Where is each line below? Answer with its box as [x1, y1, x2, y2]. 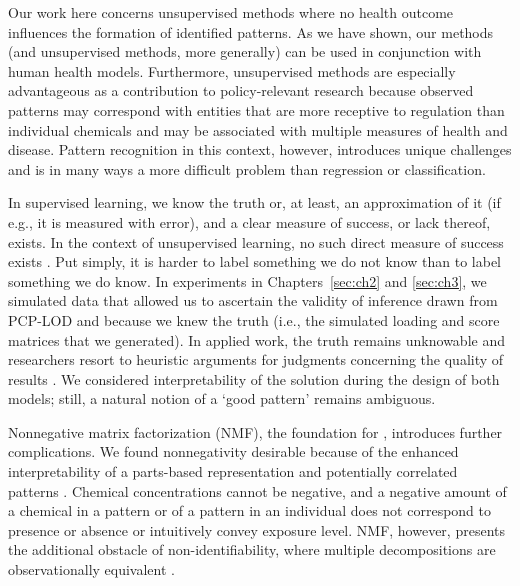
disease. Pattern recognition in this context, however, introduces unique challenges [8, 139, 512, 160]
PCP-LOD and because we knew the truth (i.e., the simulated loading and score [8, 309, 500, 330]
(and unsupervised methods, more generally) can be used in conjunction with [8, 41, 482, 62]
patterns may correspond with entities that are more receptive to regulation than [8, 99, 505, 120]
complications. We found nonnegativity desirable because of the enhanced [8, 441, 459, 462]
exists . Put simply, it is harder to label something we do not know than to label [8, 251, 501, 272]
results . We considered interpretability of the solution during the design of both [8, 368, 500, 389]
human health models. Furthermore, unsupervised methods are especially [8, 60, 456, 81]
